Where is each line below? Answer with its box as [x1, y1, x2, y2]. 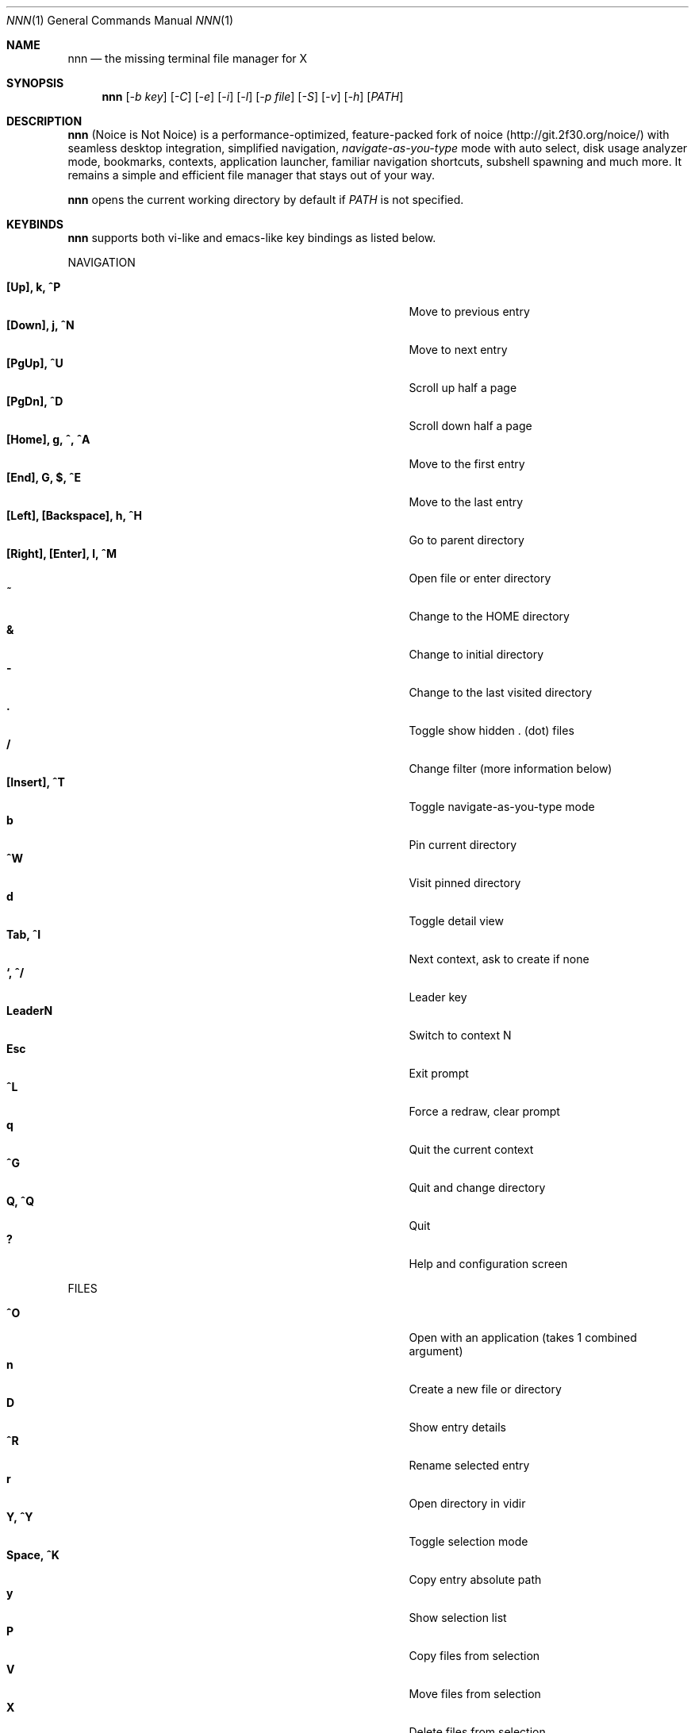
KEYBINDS [6, 217, 63, 231]
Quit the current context [409, 1143, 534, 1156]
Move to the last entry [409, 495, 524, 509]
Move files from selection [409, 1687, 541, 1700]
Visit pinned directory [409, 876, 521, 890]
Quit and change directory [409, 1181, 546, 1194]
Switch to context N [409, 1028, 512, 1042]
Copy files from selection [409, 1649, 540, 1662]
